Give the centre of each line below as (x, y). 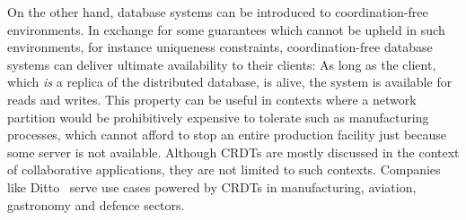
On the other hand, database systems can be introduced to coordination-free (218, 12)
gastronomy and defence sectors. (96, 204)
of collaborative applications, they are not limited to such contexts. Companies (224, 169)
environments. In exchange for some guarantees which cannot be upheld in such (226, 29)
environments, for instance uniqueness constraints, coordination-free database (220, 47)
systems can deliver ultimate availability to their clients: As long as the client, (222, 64)
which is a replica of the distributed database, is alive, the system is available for (230, 82)
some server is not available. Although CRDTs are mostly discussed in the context (233, 152)
